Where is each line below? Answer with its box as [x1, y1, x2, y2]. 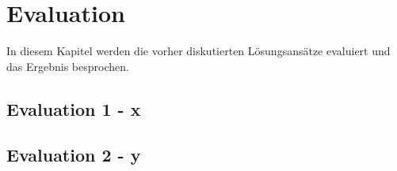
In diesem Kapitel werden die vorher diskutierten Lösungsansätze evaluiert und [6, 43, 391, 59]
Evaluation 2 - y [6, 143, 141, 167]
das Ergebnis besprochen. [6, 58, 129, 74]
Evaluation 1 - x [6, 96, 141, 121]
